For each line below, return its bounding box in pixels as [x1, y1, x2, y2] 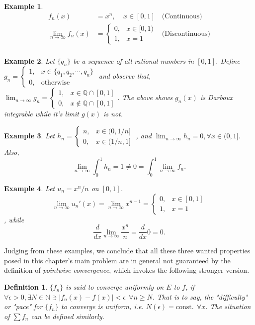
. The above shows [117, 92, 173, 103]
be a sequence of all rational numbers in [73, 55, 194, 66]
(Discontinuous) [162, 30, 210, 37]
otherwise [41, 79, 70, 86]
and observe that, [98, 71, 151, 81]
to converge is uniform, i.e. [61, 301, 144, 312]
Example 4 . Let [4, 183, 55, 193]
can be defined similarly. [31, 311, 104, 321]
